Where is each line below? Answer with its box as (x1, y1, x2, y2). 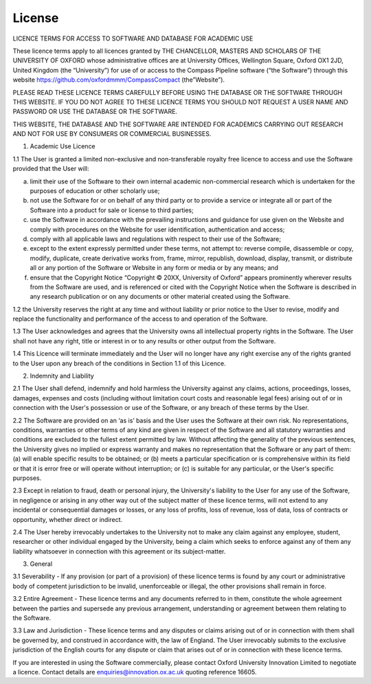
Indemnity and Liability (30, 372, 94, 380)
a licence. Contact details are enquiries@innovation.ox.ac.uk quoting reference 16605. (12, 668, 257, 676)
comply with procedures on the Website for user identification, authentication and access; (30, 225, 285, 233)
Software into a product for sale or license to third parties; (30, 206, 194, 214)
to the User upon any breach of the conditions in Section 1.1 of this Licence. (12, 359, 226, 367)
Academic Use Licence (30, 142, 95, 150)
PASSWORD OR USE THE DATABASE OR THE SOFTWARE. (12, 107, 178, 116)
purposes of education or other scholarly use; (30, 187, 160, 195)
